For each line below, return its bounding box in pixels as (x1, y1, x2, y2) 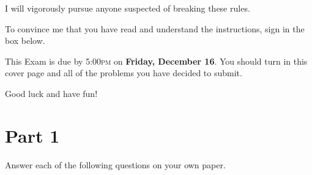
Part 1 (5, 123, 60, 148)
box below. (5, 34, 45, 47)
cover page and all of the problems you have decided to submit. (5, 66, 242, 79)
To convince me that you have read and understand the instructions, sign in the (5, 22, 305, 35)
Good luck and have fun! (5, 87, 98, 99)
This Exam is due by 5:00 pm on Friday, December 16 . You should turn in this (5, 54, 308, 67)
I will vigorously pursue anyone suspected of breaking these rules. (5, 2, 250, 14)
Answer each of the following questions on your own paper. (5, 158, 226, 171)
